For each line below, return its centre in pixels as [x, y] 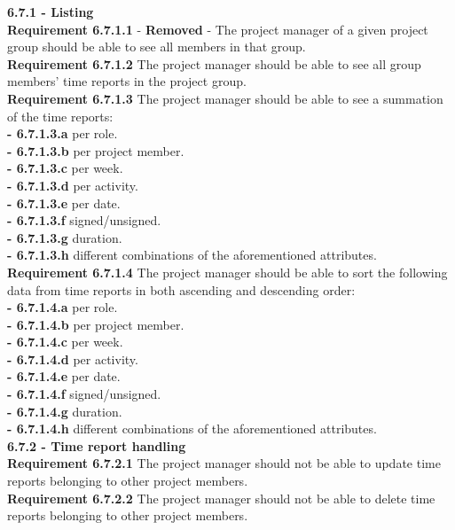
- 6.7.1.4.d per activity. [73, 359]
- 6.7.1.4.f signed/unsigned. [84, 394]
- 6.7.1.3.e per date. [64, 203]
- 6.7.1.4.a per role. [63, 307]
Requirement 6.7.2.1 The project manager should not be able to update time [224, 463]
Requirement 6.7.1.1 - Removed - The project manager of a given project [218, 29]
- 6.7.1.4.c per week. [65, 342]
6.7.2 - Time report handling [97, 445]
